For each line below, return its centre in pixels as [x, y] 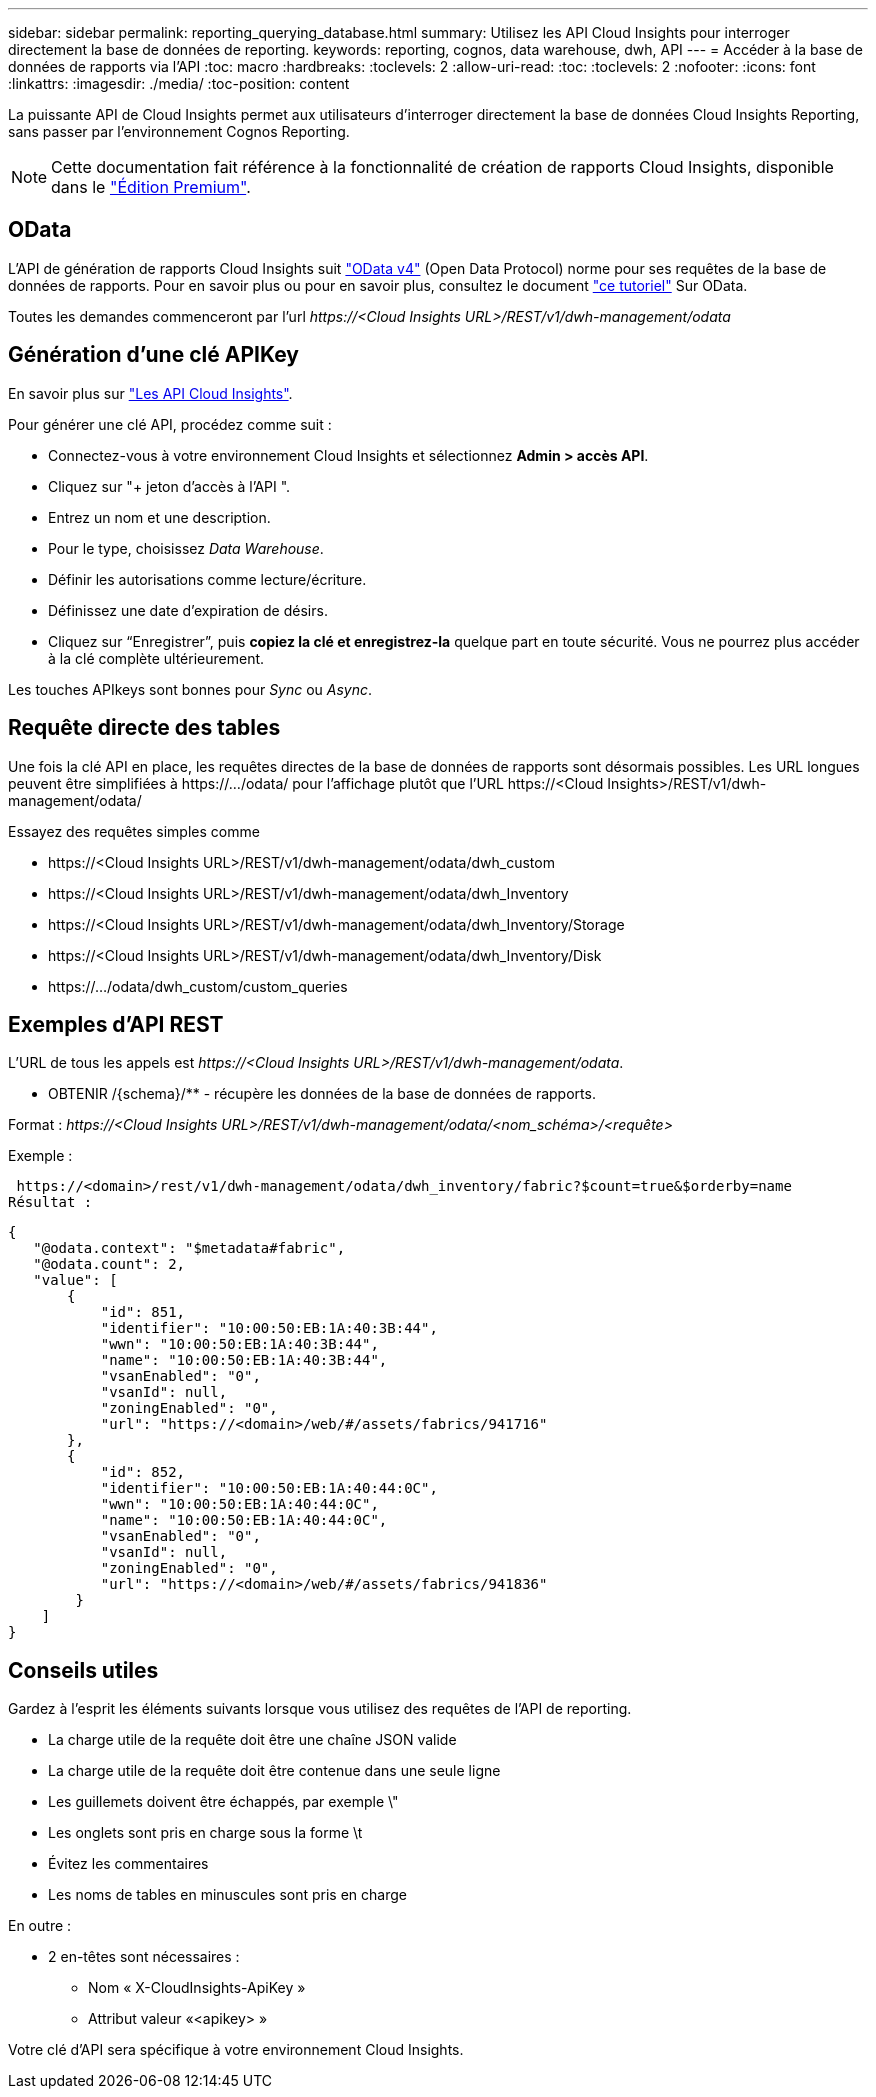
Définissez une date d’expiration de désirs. [188, 610]
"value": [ [75, 1280]
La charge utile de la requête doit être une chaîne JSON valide [252, 1740]
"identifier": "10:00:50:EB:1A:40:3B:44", [269, 1328]
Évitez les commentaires [128, 1864]
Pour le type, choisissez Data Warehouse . [186, 548]
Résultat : [50, 1202]
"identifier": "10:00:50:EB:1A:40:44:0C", [269, 1488]
